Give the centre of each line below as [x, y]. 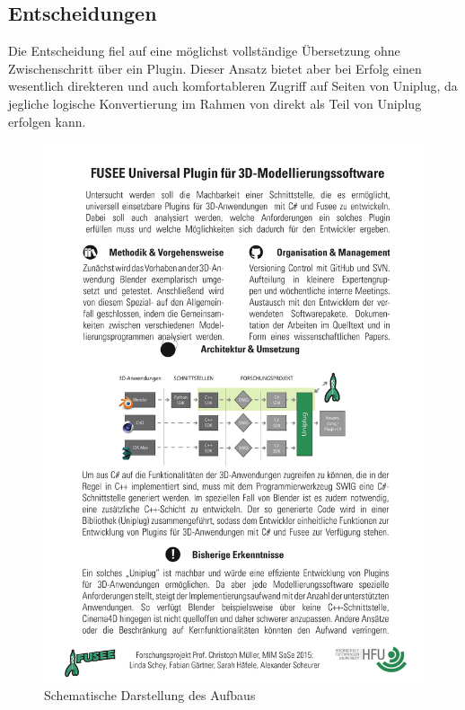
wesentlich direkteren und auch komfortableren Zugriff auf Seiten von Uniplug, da [233, 86]
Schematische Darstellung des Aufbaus [150, 695]
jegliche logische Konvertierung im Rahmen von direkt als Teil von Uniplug [215, 103]
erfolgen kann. [47, 121]
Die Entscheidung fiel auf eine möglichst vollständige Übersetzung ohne [204, 51]
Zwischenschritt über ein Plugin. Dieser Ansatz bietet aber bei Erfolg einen [215, 68]
